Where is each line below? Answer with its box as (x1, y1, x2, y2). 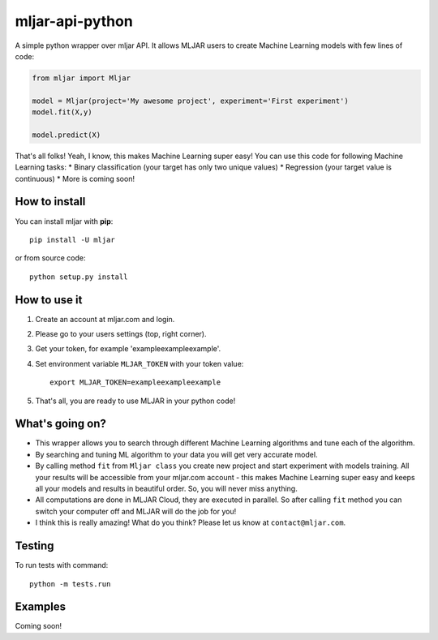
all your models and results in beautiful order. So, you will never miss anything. (35, 483, 298, 494)
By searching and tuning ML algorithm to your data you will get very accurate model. (35, 449, 318, 459)
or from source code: (15, 253, 86, 263)
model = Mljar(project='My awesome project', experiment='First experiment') (32, 96, 349, 105)
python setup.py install (29, 272, 128, 281)
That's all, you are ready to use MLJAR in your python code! (35, 396, 236, 406)
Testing (15, 539, 54, 553)
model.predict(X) (32, 130, 101, 140)
